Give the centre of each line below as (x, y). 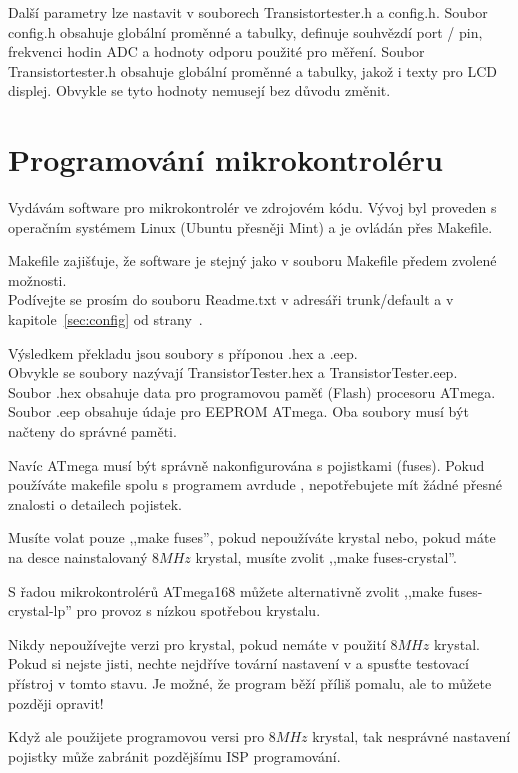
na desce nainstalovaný (78, 557)
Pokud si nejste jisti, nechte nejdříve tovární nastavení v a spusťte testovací (238, 663)
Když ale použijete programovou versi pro (136, 736)
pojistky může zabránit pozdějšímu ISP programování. (174, 755)
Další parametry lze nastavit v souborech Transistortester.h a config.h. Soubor (248, 12)
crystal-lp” (40, 610)
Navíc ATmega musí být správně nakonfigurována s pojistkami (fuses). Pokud (246, 464)
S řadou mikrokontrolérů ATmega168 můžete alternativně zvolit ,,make (226, 590)
